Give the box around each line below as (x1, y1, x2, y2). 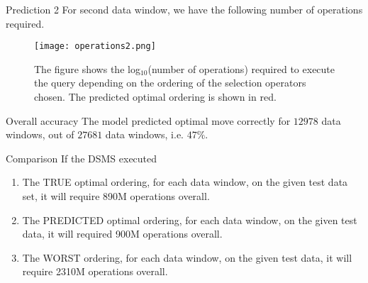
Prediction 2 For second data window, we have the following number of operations (6, 2, 363, 16)
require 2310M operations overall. (22, 264, 168, 279)
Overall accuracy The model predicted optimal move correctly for (6, 113, 291, 128)
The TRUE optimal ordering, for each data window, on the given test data (22, 174, 348, 189)
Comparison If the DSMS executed (6, 150, 157, 165)
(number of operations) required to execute (147, 61, 335, 76)
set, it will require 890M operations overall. (22, 189, 210, 203)
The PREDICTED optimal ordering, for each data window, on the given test (22, 212, 357, 227)
